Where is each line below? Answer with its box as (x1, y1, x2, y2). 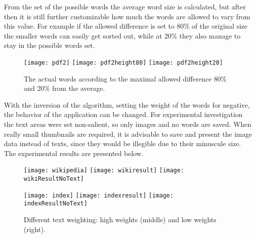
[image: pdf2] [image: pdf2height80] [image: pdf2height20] (24, 59, 223, 66)
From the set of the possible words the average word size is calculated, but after (4, 1, 246, 11)
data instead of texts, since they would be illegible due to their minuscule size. (4, 138, 241, 149)
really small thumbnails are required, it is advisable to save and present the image (4, 128, 252, 139)
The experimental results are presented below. (4, 148, 143, 158)
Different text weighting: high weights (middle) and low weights (24, 214, 216, 224)
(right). (24, 224, 46, 234)
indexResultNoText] (24, 200, 87, 207)
